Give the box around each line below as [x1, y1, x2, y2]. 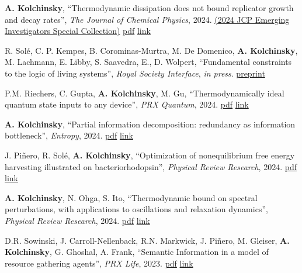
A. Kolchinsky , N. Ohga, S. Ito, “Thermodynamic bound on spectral [5, 191, 258, 203]
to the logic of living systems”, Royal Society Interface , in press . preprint [5, 67, 265, 79]
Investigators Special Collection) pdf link [5, 25, 151, 37]
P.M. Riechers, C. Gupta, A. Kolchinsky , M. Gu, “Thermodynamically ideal [5, 87, 284, 99]
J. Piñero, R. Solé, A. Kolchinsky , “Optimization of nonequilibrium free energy [5, 148, 295, 161]
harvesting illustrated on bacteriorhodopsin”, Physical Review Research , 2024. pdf [5, 160, 297, 172]
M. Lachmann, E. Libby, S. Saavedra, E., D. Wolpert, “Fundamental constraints [5, 56, 292, 68]
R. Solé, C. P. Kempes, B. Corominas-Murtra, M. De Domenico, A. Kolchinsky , [5, 44, 298, 56]
